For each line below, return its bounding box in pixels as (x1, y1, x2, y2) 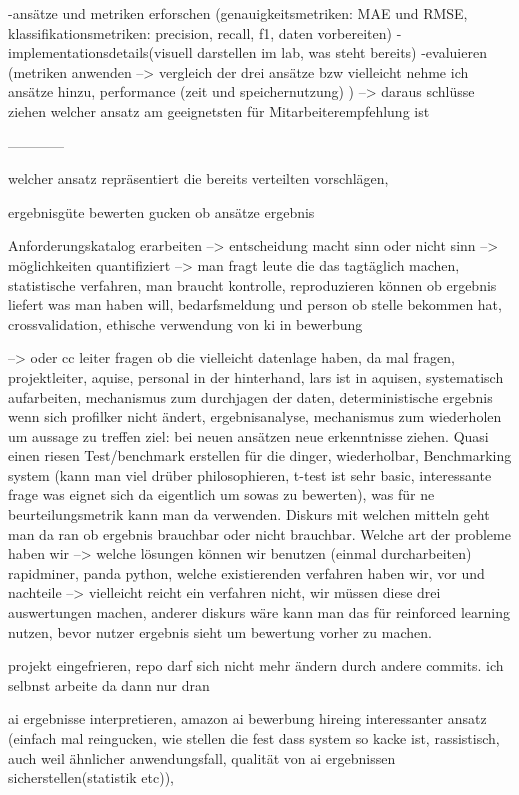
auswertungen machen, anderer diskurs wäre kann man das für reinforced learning (8, 602, 510, 623)
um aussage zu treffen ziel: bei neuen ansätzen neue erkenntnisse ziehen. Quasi (8, 425, 489, 446)
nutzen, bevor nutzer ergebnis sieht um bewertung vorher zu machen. (8, 621, 432, 642)
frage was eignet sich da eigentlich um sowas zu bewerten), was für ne (8, 484, 435, 505)
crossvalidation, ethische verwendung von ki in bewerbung (8, 313, 363, 334)
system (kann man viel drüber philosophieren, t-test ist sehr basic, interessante (8, 464, 492, 485)
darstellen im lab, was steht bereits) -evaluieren (197, 42, 487, 63)
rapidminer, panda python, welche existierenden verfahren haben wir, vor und (8, 562, 485, 583)
